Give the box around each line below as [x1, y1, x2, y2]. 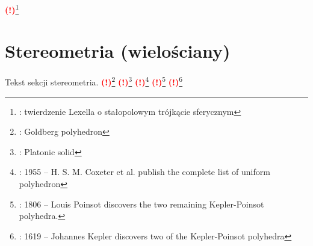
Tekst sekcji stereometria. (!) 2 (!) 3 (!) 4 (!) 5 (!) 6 [5, 74, 183, 88]
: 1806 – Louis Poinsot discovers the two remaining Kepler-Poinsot [19, 197, 264, 210]
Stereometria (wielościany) [5, 38, 231, 63]
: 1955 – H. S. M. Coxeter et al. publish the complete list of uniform [19, 165, 270, 178]
